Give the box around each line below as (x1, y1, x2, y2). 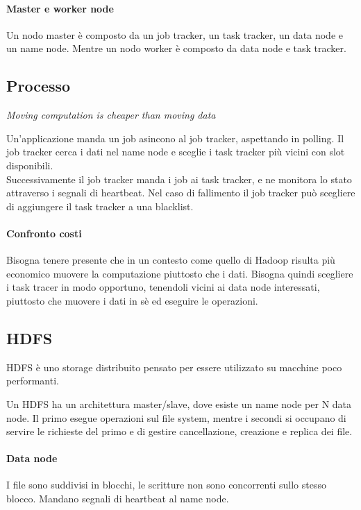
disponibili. (6, 158, 53, 172)
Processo (6, 75, 71, 96)
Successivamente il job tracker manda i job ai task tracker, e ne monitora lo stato (6, 171, 352, 186)
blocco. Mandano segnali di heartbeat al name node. (6, 491, 229, 506)
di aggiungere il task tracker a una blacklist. (6, 198, 194, 213)
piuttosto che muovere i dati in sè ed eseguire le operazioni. (6, 293, 258, 307)
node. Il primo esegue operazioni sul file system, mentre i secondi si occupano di (6, 410, 346, 425)
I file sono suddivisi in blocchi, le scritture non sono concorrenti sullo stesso (6, 477, 326, 492)
